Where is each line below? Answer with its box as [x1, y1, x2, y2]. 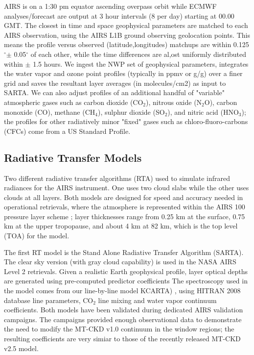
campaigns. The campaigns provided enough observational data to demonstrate [4, 314, 242, 324]
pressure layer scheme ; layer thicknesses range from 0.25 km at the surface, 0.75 [4, 211, 245, 221]
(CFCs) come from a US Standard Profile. [4, 126, 131, 136]
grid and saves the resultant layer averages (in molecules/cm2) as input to [4, 77, 226, 88]
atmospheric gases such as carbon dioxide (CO [4, 97, 143, 107]
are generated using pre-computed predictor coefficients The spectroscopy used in [4, 276, 248, 286]
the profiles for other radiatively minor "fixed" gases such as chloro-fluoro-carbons [4, 116, 248, 127]
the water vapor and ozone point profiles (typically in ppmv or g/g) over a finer [4, 68, 243, 78]
